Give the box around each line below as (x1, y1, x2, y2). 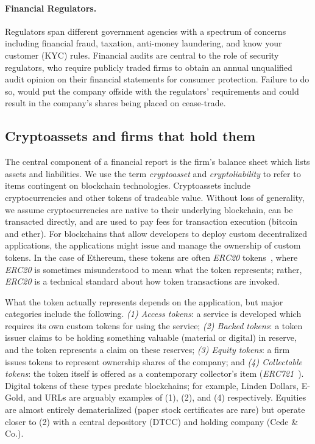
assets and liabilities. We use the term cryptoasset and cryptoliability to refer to (5, 167, 301, 180)
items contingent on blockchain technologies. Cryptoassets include (5, 179, 250, 192)
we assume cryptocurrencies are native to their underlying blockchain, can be (5, 203, 293, 216)
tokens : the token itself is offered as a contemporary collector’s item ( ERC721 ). (5, 367, 304, 380)
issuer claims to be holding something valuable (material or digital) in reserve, (5, 331, 297, 344)
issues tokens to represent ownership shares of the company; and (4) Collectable (5, 355, 303, 368)
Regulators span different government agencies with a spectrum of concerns (5, 24, 286, 37)
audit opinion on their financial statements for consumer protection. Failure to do (5, 73, 310, 86)
